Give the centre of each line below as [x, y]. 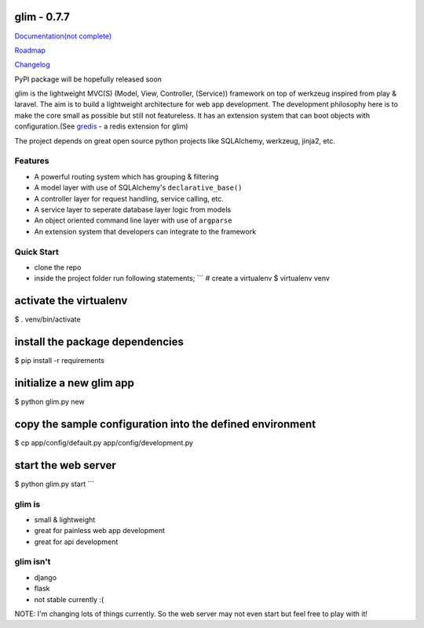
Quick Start [37, 252]
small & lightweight [65, 519]
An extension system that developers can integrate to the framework [145, 231]
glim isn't [33, 562]
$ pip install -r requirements [60, 361]
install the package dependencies [99, 341]
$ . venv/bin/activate [48, 319]
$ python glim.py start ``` [54, 484]
